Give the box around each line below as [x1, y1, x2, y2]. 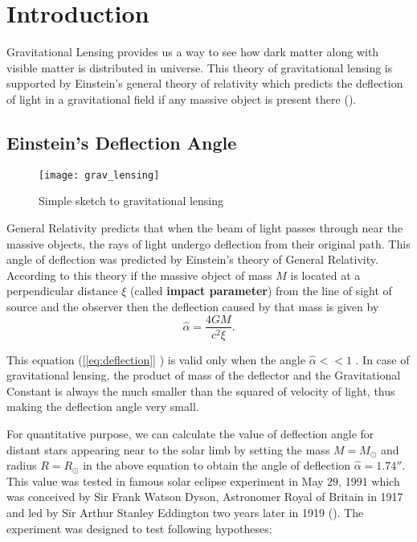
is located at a [290, 266, 361, 283]
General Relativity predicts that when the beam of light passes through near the [6, 219, 403, 236]
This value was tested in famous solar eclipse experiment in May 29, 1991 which [6, 472, 400, 489]
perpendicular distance [6, 282, 118, 299]
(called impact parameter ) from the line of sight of [130, 282, 392, 299]
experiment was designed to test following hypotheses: [6, 519, 272, 536]
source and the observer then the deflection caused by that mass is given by [6, 298, 379, 314]
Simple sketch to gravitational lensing [39, 192, 224, 209]
